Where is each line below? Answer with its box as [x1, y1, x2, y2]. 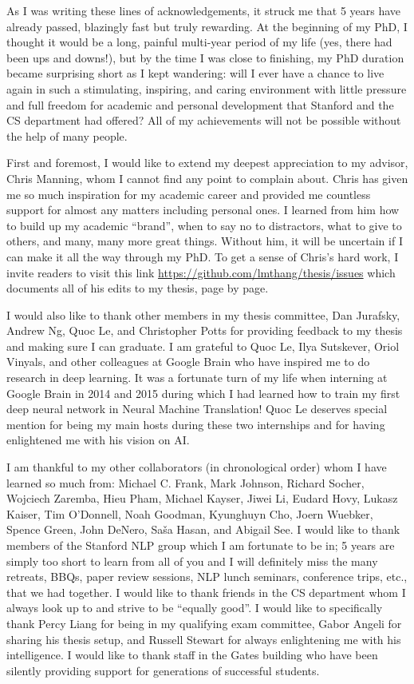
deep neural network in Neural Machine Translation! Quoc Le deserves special [6, 400, 388, 417]
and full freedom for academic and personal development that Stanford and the [6, 96, 394, 113]
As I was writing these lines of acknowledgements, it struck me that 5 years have [6, 2, 401, 18]
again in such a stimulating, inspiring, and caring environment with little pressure [6, 80, 407, 97]
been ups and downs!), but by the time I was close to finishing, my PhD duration [6, 49, 404, 66]
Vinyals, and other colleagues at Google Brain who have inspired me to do [6, 353, 370, 370]
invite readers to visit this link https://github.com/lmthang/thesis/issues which [6, 264, 396, 280]
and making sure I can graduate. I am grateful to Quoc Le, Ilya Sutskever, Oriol [6, 337, 400, 354]
